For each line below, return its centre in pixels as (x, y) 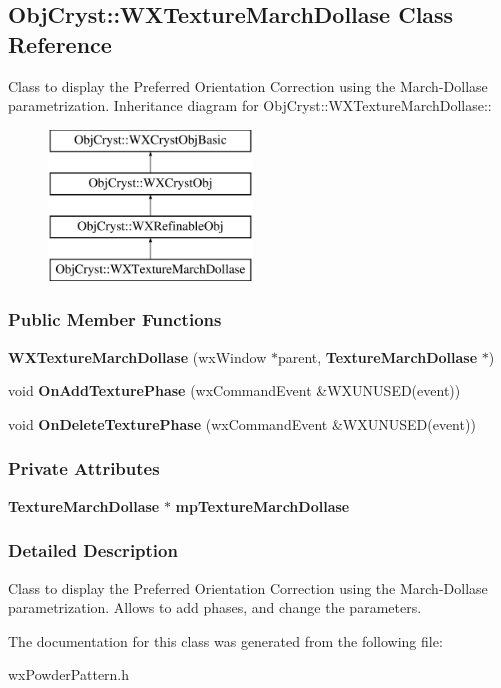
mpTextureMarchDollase (262, 505)
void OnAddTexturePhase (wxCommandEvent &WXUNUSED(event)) (234, 390)
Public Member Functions (115, 319)
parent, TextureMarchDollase (377, 356)
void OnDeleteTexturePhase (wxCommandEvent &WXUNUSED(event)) (242, 423)
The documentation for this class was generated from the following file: (225, 640)
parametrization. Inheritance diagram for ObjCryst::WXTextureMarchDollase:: (250, 105)
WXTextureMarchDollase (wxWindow (137, 356)
